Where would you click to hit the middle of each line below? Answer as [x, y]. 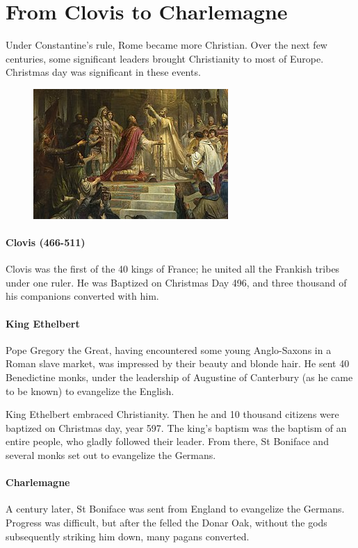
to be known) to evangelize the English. [90, 390]
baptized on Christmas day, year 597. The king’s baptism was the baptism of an [176, 427]
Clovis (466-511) [46, 242]
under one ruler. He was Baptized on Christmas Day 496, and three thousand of [176, 282]
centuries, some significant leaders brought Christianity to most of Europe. [165, 58]
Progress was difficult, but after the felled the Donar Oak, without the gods [166, 523]
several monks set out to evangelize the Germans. [111, 455]
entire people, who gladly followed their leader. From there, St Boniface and [167, 441]
